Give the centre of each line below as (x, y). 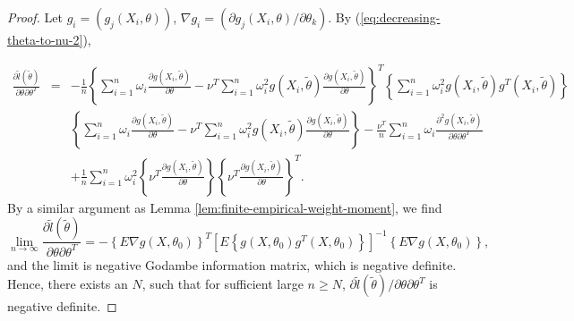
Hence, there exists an (68, 284)
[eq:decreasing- (400, 17)
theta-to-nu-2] (45, 39)
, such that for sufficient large (223, 284)
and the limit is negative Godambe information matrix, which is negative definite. (232, 264)
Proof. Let (35, 17)
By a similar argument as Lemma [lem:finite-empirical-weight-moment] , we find (225, 207)
